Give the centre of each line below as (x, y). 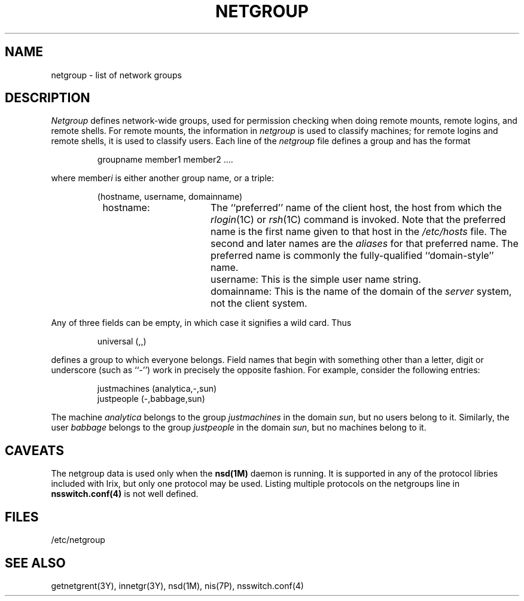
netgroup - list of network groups (116, 75)
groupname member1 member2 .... (165, 160)
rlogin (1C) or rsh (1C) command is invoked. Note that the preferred (358, 220)
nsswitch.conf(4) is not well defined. (125, 494)
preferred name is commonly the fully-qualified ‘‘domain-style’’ (352, 256)
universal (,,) (122, 341)
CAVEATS (34, 450)
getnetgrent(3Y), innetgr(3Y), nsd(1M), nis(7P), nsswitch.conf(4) (177, 585)
